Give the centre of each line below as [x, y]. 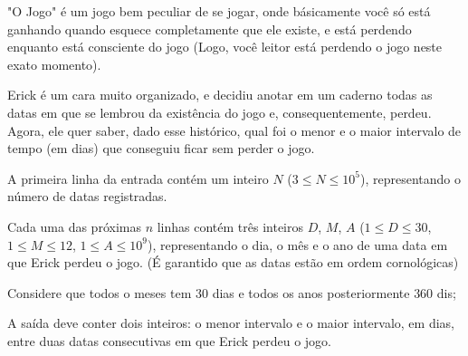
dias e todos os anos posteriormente [311, 292]
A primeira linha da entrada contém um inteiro [138, 178]
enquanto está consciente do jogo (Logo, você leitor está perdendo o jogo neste [225, 47]
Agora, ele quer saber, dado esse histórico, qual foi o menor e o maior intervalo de [234, 130]
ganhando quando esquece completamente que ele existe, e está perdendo [210, 29]
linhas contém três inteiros [230, 226]
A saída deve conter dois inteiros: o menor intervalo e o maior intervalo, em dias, [231, 323]
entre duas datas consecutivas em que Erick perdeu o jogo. [169, 340]
